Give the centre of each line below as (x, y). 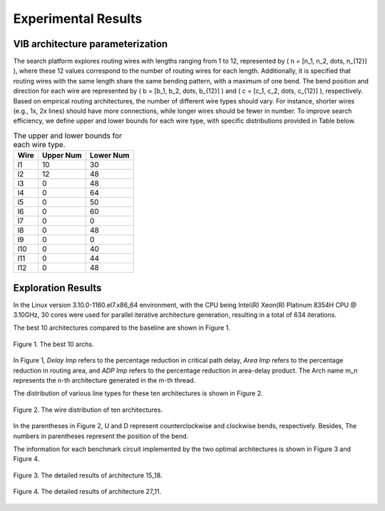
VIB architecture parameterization (91, 44)
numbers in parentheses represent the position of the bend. (101, 436)
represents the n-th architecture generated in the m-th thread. (104, 380)
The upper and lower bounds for (68, 136)
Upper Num (62, 156)
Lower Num (109, 156)
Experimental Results (78, 19)
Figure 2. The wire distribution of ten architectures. (88, 410)
